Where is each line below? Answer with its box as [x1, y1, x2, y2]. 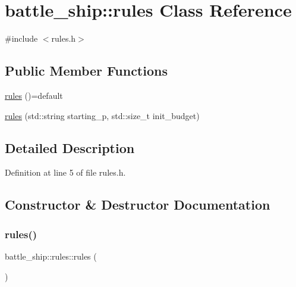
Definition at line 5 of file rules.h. [5, 166, 126, 179]
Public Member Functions [5, 61, 168, 80]
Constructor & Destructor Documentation [5, 195, 270, 214]
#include [5, 32, 38, 45]
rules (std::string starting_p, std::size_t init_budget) [5, 109, 200, 121]
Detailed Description [5, 138, 135, 157]
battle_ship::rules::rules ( [5, 249, 97, 262]
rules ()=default [5, 89, 63, 101]
